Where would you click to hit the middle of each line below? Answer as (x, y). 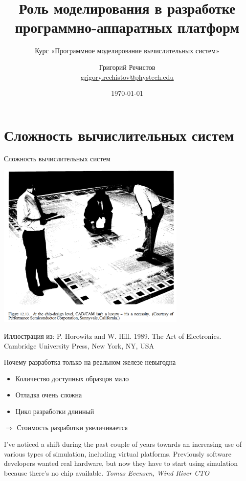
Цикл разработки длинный (55, 411)
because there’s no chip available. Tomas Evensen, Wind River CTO (107, 472)
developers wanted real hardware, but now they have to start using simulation (121, 463)
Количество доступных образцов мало (72, 378)
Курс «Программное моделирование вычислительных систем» (127, 51)
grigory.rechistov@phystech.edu (127, 77)
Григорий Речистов (127, 67)
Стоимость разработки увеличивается (72, 427)
